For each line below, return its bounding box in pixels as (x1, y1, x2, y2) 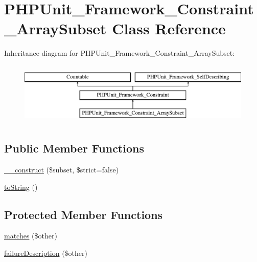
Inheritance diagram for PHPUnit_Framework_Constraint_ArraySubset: (4, 48, 235, 58)
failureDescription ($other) (4, 248, 87, 258)
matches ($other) (4, 230, 57, 241)
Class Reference (112, 18, 226, 39)
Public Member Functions (4, 140, 144, 156)
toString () (4, 181, 38, 192)
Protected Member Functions (4, 206, 163, 222)
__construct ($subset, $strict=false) (4, 164, 119, 175)
